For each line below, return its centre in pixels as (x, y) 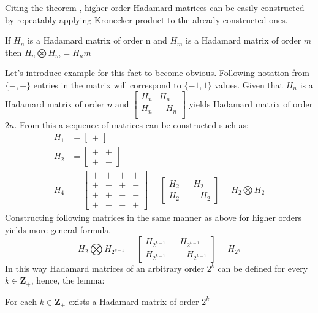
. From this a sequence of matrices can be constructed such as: (132, 124)
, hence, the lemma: (68, 280)
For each (21, 301)
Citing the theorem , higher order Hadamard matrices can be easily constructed (155, 7)
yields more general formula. (58, 229)
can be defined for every (263, 268)
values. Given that (249, 84)
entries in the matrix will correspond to (107, 84)
